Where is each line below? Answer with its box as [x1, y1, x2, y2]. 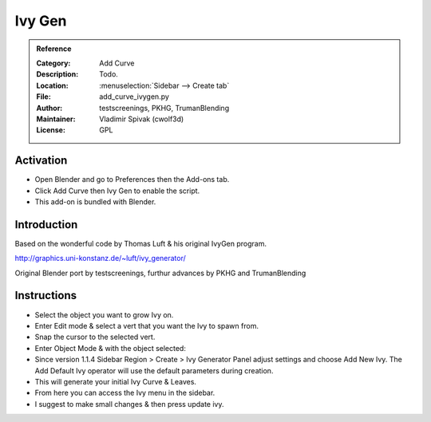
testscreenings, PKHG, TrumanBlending [99, 103, 230, 112]
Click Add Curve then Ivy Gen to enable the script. [34, 186, 200, 195]
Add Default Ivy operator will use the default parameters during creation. [34, 365, 274, 375]
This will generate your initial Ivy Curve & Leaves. [34, 377, 197, 386]
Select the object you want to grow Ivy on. [34, 310, 174, 319]
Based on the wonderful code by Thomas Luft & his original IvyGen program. [14, 239, 267, 248]
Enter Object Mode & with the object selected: [34, 343, 187, 353]
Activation [14, 154, 68, 168]
